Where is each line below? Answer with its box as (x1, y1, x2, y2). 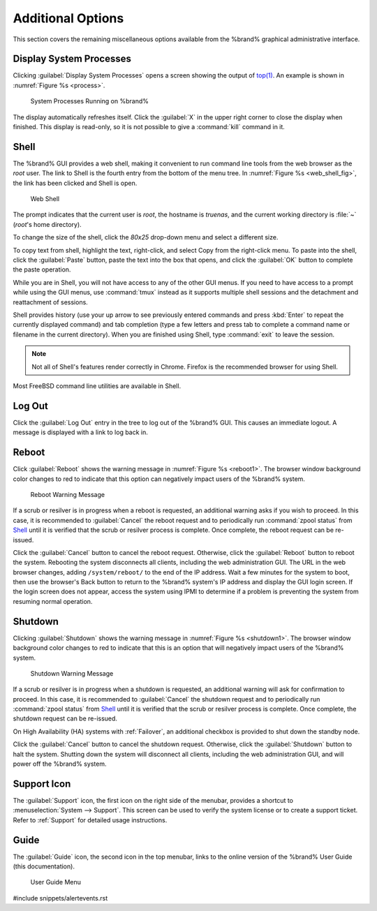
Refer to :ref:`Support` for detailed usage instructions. (13, 815, 168, 824)
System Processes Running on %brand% (30, 97, 149, 105)
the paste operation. (13, 265, 71, 274)
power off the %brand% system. (13, 760, 107, 768)
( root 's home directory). (13, 220, 82, 228)
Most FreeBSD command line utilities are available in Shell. (13, 381, 182, 390)
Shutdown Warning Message (30, 669, 114, 677)
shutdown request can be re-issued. (13, 714, 118, 723)
